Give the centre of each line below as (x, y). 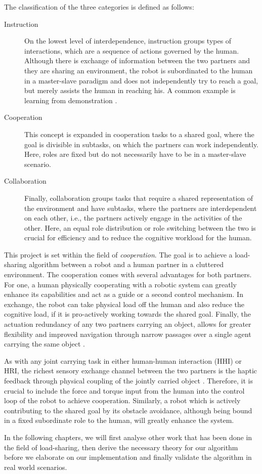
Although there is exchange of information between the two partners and (137, 60)
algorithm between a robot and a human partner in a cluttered (126, 264)
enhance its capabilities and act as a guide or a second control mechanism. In (124, 294)
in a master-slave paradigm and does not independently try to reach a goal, (141, 80)
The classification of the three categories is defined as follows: (99, 7)
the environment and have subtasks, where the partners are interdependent (141, 208)
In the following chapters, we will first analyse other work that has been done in (128, 437)
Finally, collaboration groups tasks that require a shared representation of (139, 198)
